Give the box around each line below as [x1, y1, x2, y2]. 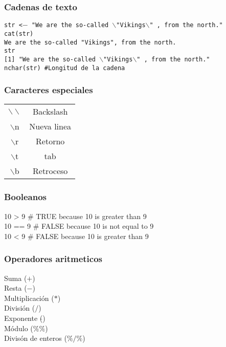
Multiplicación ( [4, 292, 54, 303]
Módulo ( [4, 322, 33, 333]
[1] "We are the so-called [4, 55, 96, 63]
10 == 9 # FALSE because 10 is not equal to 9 [4, 221, 154, 231]
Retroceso [33, 165, 68, 177]
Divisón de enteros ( [4, 333, 67, 343]
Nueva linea [29, 120, 72, 133]
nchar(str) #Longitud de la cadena [4, 64, 125, 72]
